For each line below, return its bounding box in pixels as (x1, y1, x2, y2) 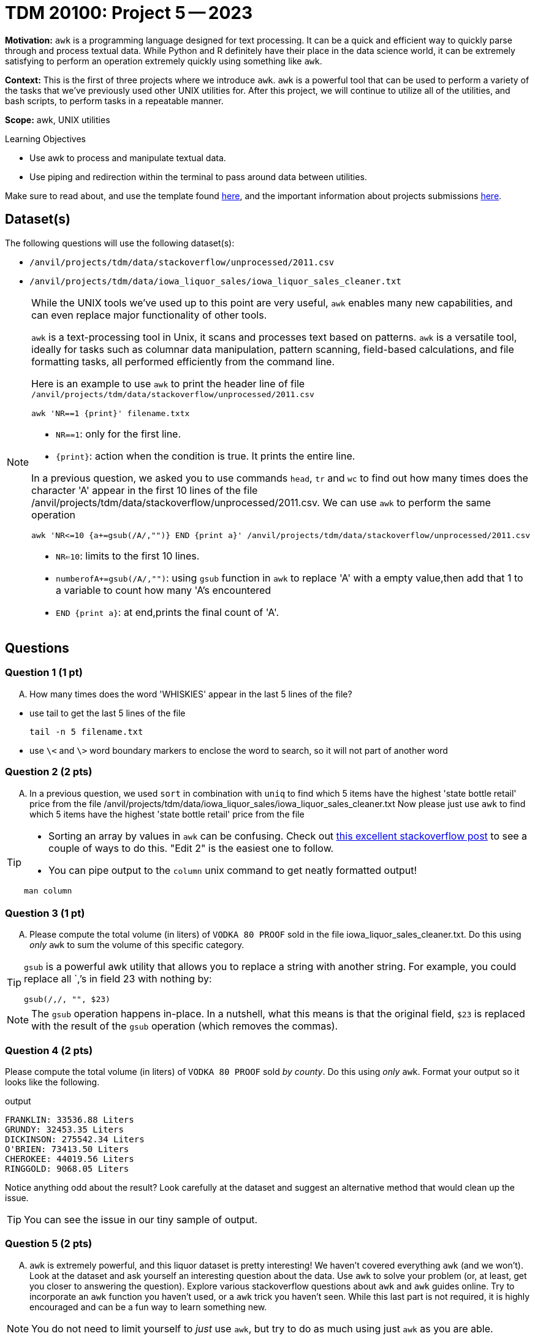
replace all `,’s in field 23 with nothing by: (24, 973, 212, 985)
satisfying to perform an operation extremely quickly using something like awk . (5, 55, 322, 66)
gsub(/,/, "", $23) (24, 995, 110, 1004)
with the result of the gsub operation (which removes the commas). (31, 1020, 338, 1033)
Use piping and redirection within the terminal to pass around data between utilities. (29, 171, 367, 182)
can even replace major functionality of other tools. (31, 308, 267, 321)
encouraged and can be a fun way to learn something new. (29, 1301, 267, 1312)
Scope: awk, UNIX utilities (5, 114, 110, 125)
